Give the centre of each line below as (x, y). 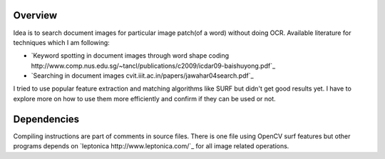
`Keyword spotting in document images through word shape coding (130, 56)
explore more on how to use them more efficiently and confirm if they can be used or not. (144, 98)
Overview (35, 15)
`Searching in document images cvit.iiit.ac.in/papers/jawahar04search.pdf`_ (142, 76)
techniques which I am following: (61, 42)
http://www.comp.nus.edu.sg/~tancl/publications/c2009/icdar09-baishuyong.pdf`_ (153, 66)
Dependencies (46, 119)
